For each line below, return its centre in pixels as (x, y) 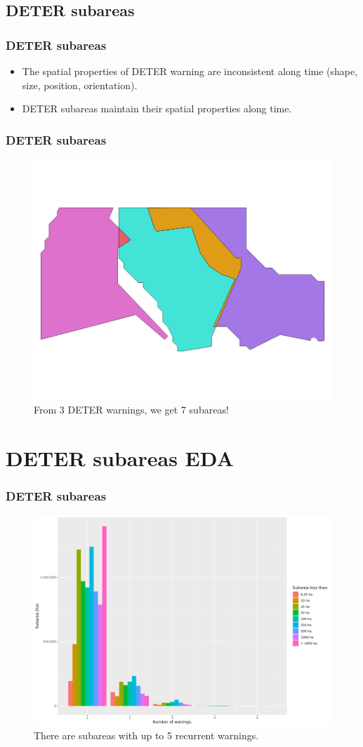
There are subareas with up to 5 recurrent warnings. (146, 735)
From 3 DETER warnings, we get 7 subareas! (131, 409)
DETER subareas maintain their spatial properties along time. (157, 108)
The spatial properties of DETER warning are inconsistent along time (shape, (190, 71)
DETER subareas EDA (120, 457)
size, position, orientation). (80, 85)
